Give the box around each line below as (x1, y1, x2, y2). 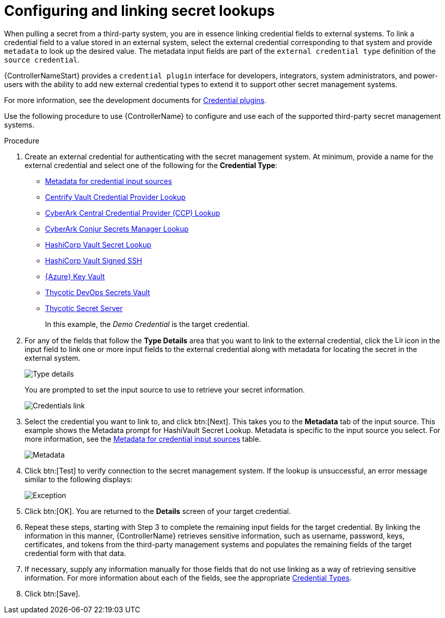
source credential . (4, 55, 80, 64)
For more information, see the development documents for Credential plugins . (4, 95, 267, 105)
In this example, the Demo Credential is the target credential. (45, 319, 250, 328)
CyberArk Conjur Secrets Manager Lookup (45, 224, 189, 233)
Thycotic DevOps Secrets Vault (45, 287, 150, 297)
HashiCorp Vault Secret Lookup (45, 240, 152, 249)
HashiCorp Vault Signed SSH (45, 256, 142, 265)
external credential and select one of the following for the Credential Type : (25, 160, 278, 170)
